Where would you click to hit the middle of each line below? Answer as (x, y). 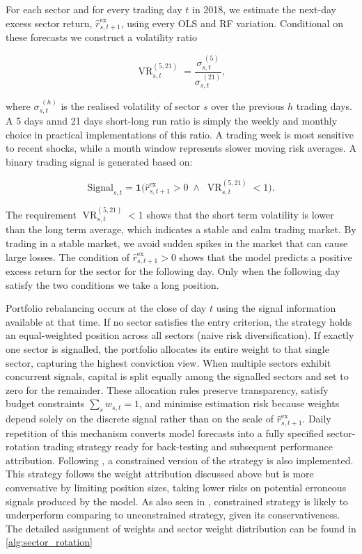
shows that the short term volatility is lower (240, 215)
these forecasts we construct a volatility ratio (101, 37)
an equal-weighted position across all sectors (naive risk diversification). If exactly (180, 335)
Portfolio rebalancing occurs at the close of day (106, 308)
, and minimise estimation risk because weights (239, 403)
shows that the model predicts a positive (266, 256)
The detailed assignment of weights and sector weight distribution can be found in (181, 528)
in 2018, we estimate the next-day (264, 9)
